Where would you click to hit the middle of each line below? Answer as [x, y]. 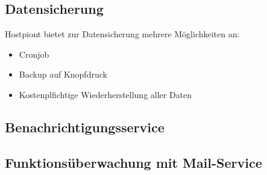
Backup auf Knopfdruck [63, 74]
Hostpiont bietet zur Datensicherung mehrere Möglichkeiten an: [122, 34]
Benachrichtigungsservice [85, 127]
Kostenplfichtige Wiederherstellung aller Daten [105, 94]
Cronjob [34, 54]
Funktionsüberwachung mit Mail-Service [133, 162]
